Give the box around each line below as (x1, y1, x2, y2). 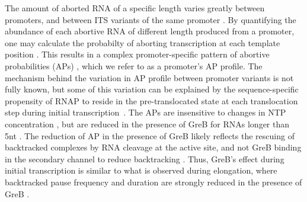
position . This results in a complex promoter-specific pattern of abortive (5, 48, 270, 60)
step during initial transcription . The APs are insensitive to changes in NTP (5, 106, 286, 118)
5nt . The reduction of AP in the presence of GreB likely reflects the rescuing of (5, 129, 295, 142)
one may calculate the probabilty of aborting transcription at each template (5, 36, 280, 49)
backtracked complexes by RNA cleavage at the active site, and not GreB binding (5, 141, 302, 153)
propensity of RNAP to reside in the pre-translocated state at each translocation (5, 94, 298, 107)
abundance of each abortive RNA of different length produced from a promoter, (5, 25, 295, 37)
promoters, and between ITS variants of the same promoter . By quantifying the (5, 13, 296, 25)
